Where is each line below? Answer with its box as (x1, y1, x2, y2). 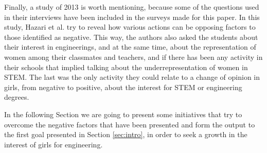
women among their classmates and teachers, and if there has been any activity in (4, 51, 263, 62)
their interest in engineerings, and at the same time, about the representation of (4, 41, 256, 52)
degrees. (4, 92, 29, 102)
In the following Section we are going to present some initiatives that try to (4, 108, 242, 119)
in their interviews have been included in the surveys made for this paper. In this (4, 11, 260, 22)
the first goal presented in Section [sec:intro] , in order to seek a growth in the (4, 129, 247, 140)
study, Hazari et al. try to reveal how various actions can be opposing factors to (4, 21, 256, 32)
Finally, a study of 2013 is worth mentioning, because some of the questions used (4, 2, 259, 12)
